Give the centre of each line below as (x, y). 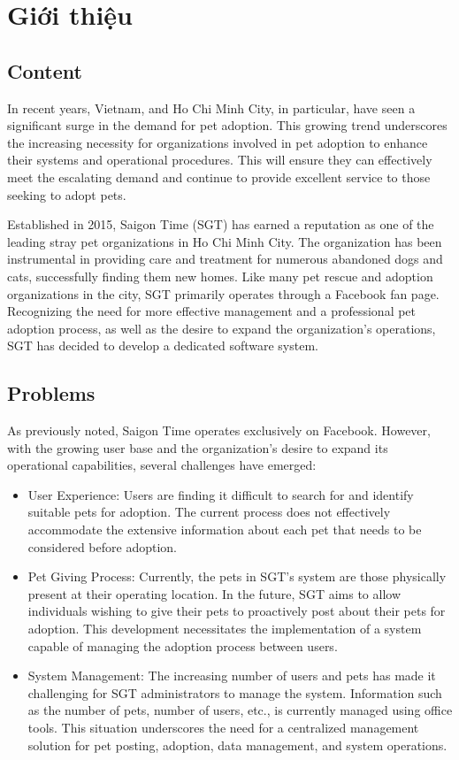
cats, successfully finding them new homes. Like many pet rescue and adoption (220, 276)
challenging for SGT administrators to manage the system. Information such (235, 692)
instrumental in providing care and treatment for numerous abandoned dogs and (225, 259)
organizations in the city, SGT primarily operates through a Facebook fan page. (223, 293)
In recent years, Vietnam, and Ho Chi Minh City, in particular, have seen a (211, 107)
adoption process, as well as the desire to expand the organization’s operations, (222, 328)
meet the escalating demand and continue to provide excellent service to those (219, 177)
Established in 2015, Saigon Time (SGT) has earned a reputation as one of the (221, 224)
